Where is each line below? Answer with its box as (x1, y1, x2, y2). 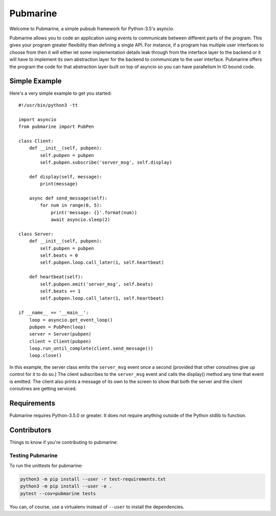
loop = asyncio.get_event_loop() (29, 317, 113, 323)
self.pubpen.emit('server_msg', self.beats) (40, 281, 153, 287)
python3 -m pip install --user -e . (20, 483, 112, 489)
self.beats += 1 (40, 288, 81, 294)
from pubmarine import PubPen (18, 123, 95, 129)
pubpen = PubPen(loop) (29, 324, 86, 330)
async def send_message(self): (29, 195, 108, 201)
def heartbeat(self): (29, 274, 84, 280)
